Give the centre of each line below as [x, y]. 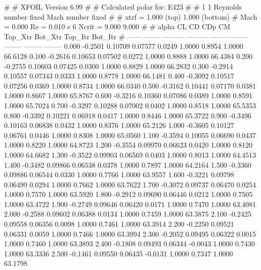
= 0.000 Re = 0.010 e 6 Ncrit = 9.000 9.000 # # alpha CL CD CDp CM [117, 26]
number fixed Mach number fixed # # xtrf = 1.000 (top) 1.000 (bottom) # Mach [131, 16]
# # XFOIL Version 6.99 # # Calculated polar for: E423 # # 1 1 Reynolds [123, 7]
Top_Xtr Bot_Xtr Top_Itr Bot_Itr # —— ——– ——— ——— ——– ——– [126, 36]
